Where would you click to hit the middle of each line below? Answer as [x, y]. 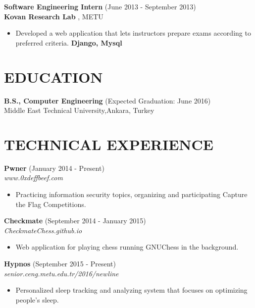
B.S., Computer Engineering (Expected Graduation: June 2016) [107, 100]
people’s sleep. [37, 299]
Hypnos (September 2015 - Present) [60, 263]
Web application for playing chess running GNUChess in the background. [127, 247]
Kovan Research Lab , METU [54, 16]
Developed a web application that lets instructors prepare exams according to [133, 33]
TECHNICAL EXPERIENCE [109, 144]
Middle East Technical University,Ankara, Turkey [79, 110]
